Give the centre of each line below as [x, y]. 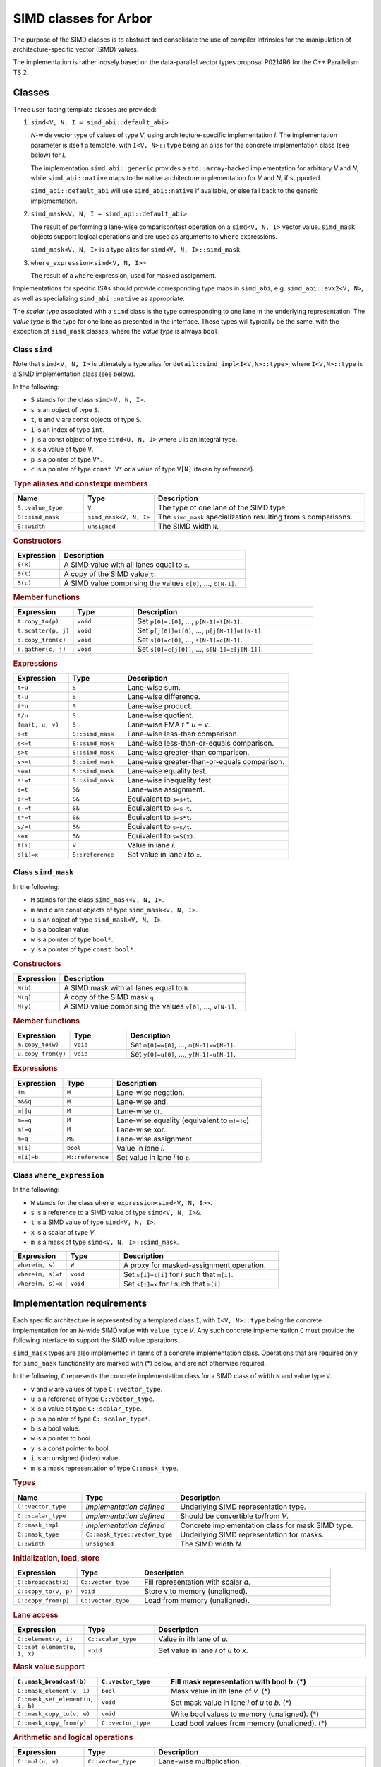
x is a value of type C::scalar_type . [86, 1409]
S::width [31, 526]
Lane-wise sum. [154, 688]
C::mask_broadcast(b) [52, 1682]
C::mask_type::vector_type [129, 1535]
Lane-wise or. [139, 1111]
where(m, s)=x [40, 1284]
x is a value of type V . [62, 450]
